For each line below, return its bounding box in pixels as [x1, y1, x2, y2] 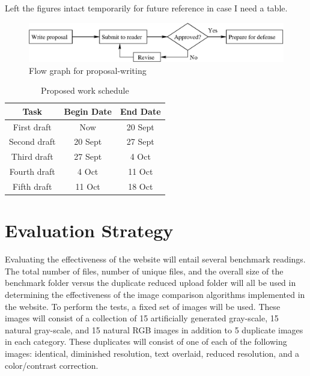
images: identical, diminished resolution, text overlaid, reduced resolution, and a [5, 347, 300, 359]
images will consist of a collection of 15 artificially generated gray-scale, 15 [5, 312, 279, 324]
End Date [120, 105, 161, 117]
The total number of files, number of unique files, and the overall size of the [5, 264, 284, 277]
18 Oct [128, 180, 153, 193]
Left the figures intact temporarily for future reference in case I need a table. [5, 2, 288, 14]
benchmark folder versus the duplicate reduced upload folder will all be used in [5, 276, 296, 289]
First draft [13, 120, 52, 133]
